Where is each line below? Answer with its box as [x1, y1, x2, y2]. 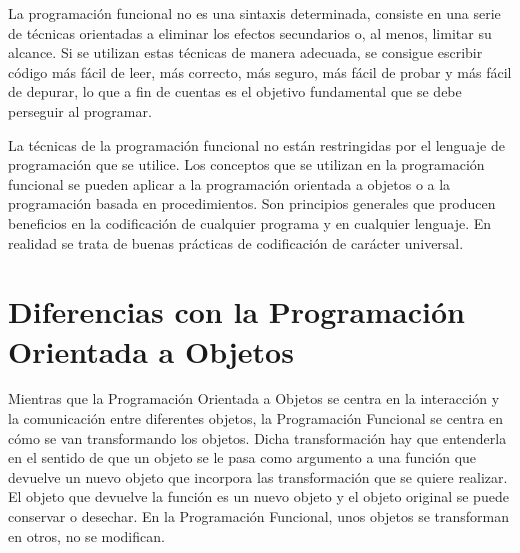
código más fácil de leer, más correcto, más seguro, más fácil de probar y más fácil [8, 61, 512, 82]
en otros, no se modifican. [8, 525, 165, 546]
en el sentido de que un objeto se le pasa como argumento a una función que [8, 447, 477, 468]
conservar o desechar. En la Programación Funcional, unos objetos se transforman [8, 506, 510, 526]
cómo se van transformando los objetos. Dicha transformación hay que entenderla [8, 427, 507, 448]
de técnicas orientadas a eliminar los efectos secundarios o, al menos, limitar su [8, 22, 492, 43]
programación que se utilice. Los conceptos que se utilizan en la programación [8, 154, 485, 175]
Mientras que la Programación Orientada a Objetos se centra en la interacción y [8, 388, 500, 409]
